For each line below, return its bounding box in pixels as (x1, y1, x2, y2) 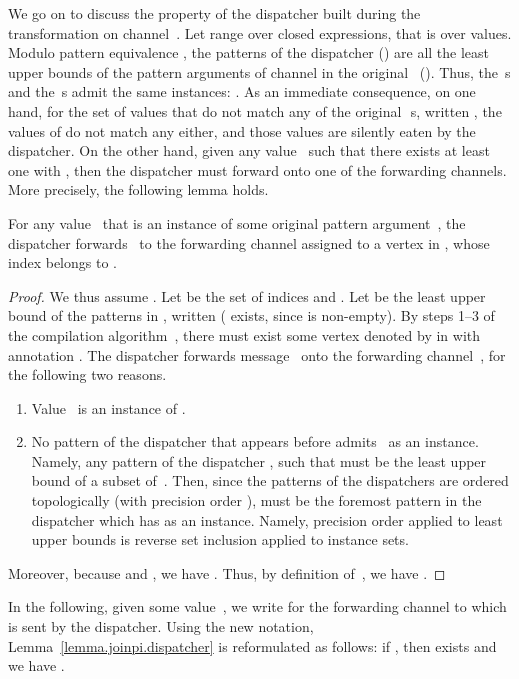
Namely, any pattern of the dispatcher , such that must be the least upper (31, 450, 487, 471)
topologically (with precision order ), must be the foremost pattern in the (31, 490, 482, 511)
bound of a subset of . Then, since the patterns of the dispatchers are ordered (31, 470, 509, 491)
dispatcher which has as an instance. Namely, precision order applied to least (31, 509, 503, 530)
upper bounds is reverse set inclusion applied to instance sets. (31, 529, 409, 550)
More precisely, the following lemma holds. (8, 179, 269, 200)
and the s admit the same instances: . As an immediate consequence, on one (8, 81, 476, 102)
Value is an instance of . (31, 397, 186, 418)
